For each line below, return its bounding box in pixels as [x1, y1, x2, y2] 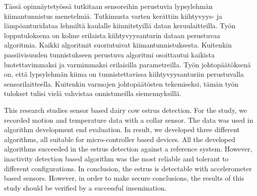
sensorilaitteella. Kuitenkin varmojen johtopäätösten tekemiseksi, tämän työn [4, 78, 239, 89]
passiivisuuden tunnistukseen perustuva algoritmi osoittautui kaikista [4, 49, 215, 59]
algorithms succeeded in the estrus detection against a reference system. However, [4, 144, 253, 154]
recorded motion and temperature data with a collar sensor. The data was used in [4, 114, 254, 125]
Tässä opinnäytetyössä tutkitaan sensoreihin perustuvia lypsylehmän [4, 1, 213, 11]
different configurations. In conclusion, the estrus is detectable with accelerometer [4, 163, 252, 173]
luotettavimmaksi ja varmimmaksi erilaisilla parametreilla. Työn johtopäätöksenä [4, 59, 251, 69]
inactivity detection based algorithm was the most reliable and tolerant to [4, 153, 229, 163]
